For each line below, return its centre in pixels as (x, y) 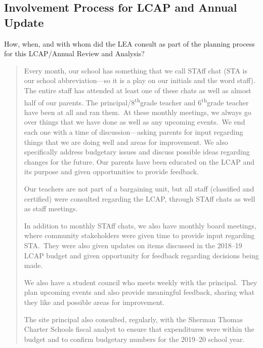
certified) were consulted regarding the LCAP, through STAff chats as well (140, 198)
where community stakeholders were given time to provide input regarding (139, 235)
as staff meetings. (51, 208)
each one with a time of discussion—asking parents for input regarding (134, 132)
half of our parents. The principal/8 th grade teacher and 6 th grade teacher (136, 101)
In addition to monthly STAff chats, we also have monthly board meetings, (140, 225)
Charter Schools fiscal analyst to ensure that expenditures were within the (139, 329)
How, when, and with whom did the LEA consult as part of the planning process (129, 43)
